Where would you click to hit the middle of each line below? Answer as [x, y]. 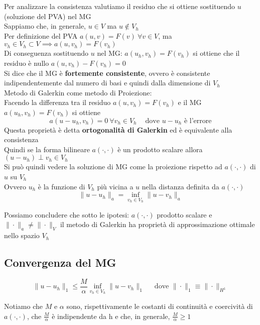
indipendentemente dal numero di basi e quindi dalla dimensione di [107, 83]
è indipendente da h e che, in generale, [111, 316]
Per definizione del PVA [41, 35]
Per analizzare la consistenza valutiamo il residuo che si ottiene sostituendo [120, 6]
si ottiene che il [216, 53]
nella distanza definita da [180, 186]
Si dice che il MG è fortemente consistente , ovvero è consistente [107, 73]
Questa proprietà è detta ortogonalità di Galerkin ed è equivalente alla [118, 129]
